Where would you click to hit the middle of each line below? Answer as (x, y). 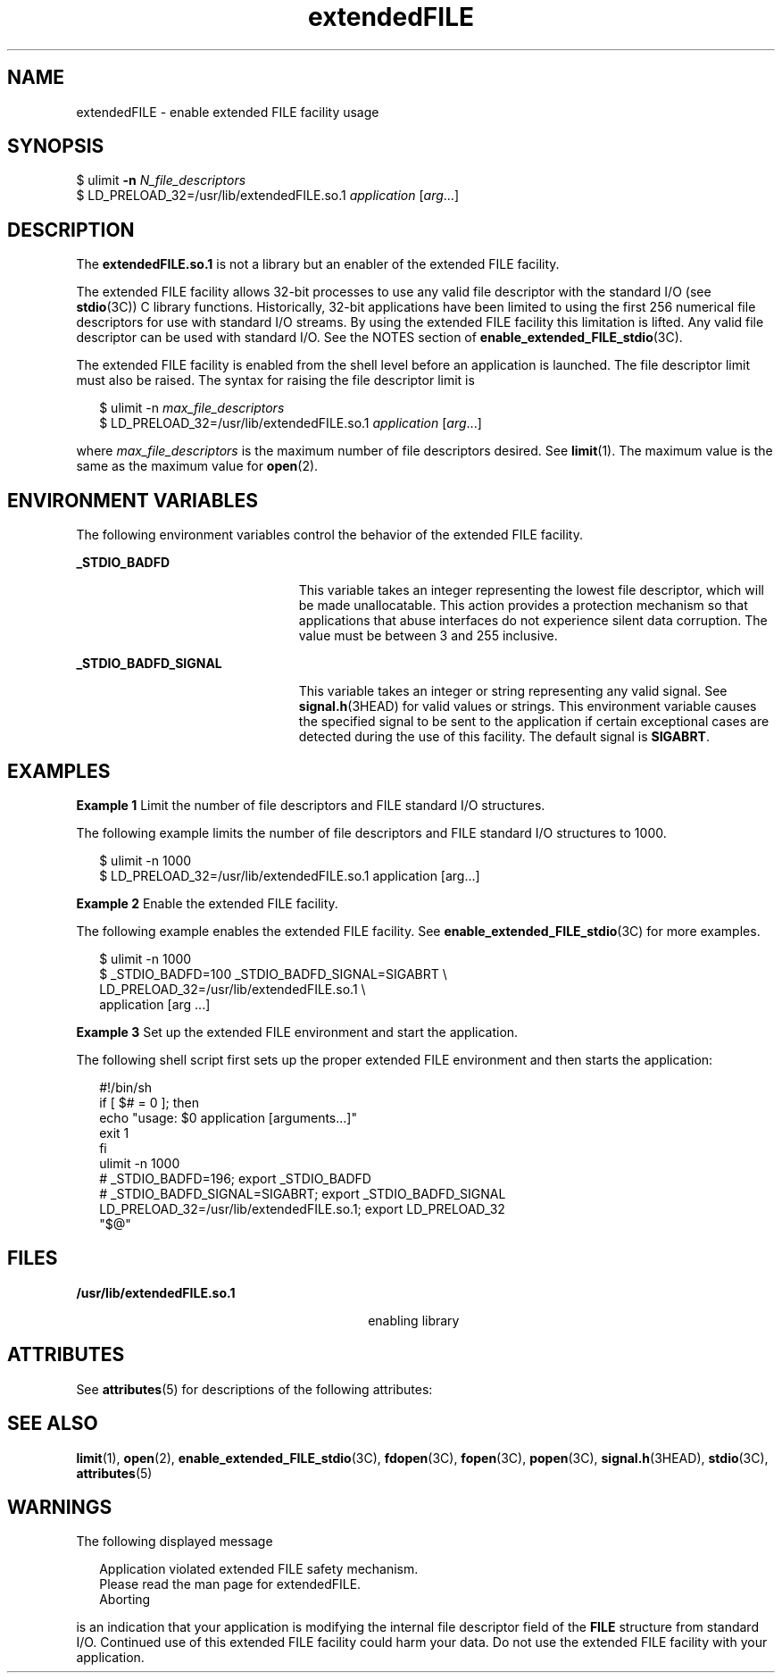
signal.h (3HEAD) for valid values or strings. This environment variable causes (528, 706)
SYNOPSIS (56, 146)
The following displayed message (175, 1542)
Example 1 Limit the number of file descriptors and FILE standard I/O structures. (311, 805)
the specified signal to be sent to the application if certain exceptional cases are (534, 722)
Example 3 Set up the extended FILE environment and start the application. (297, 1032)
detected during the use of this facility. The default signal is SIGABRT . (504, 737)
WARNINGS (60, 1507)
